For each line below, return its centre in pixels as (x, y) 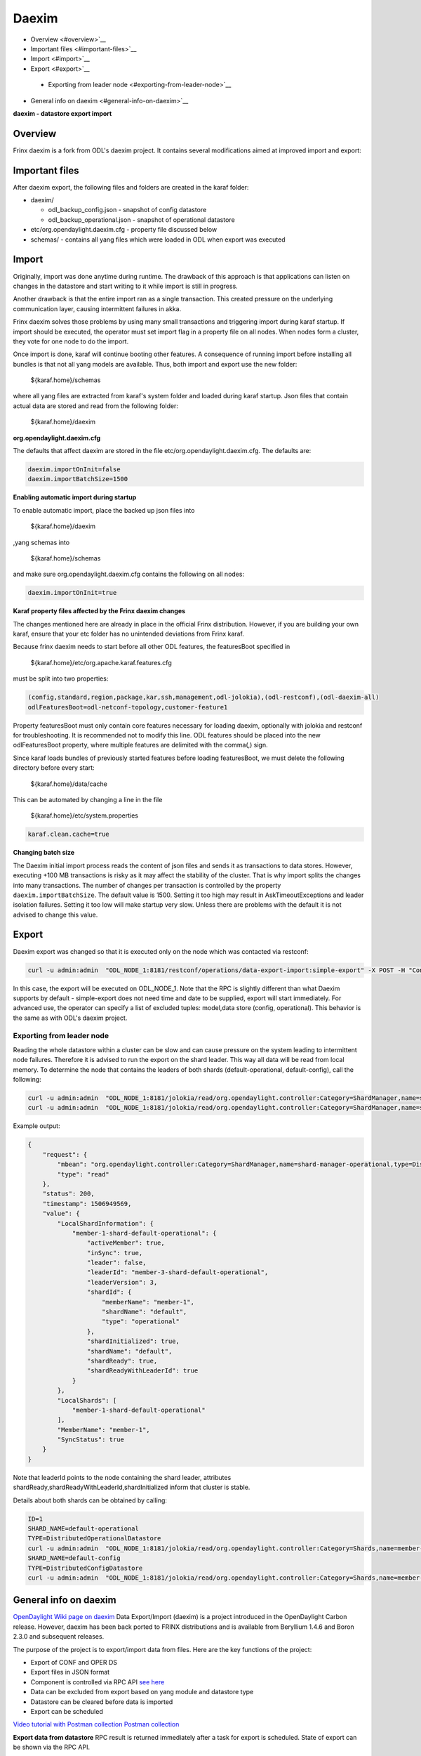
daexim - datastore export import (62, 113)
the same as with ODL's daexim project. (70, 1018)
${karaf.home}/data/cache (69, 784)
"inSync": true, (115, 1253)
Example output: (36, 1126)
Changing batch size (44, 853)
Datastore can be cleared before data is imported (102, 1702)
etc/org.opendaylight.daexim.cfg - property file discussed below (124, 230)
